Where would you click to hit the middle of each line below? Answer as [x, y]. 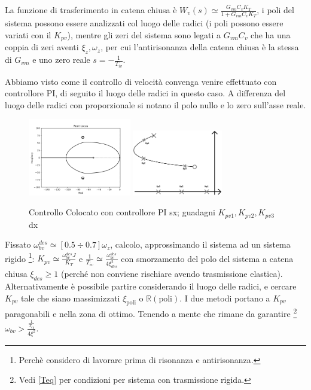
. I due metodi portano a [225, 298]
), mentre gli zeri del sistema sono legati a [144, 34]
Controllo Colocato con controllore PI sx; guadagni [122, 212]
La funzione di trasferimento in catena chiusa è [91, 10]
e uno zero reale [61, 60]
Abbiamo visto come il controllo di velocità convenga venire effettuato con [141, 81]
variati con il [28, 34]
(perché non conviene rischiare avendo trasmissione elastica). [172, 274]
